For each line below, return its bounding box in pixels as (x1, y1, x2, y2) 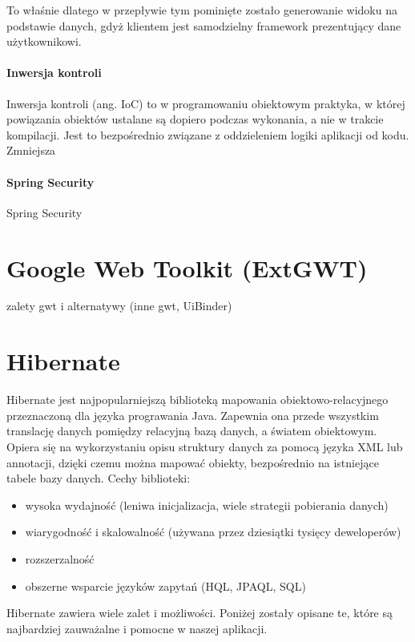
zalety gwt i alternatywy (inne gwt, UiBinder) (6, 297, 232, 314)
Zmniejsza (6, 142, 56, 159)
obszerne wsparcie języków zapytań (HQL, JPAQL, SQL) (25, 577, 306, 594)
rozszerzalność (25, 550, 95, 567)
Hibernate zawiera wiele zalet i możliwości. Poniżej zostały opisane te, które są (6, 604, 393, 621)
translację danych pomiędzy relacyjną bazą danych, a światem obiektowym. (6, 422, 377, 439)
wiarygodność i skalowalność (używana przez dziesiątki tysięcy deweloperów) (25, 523, 401, 540)
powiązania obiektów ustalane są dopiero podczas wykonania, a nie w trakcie (6, 111, 384, 127)
